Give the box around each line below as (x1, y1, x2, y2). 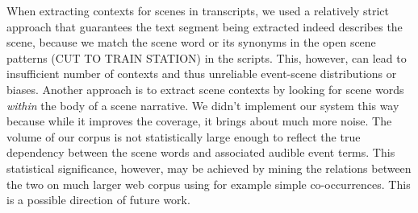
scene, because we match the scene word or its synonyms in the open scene (6, 34, 376, 51)
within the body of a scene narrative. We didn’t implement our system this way (6, 96, 399, 113)
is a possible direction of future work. (6, 191, 190, 208)
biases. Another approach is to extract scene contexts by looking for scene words (6, 80, 404, 97)
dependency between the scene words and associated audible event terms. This (6, 144, 395, 161)
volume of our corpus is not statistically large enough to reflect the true (6, 128, 361, 145)
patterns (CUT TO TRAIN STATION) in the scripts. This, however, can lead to (6, 49, 407, 66)
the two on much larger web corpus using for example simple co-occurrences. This (6, 175, 411, 192)
